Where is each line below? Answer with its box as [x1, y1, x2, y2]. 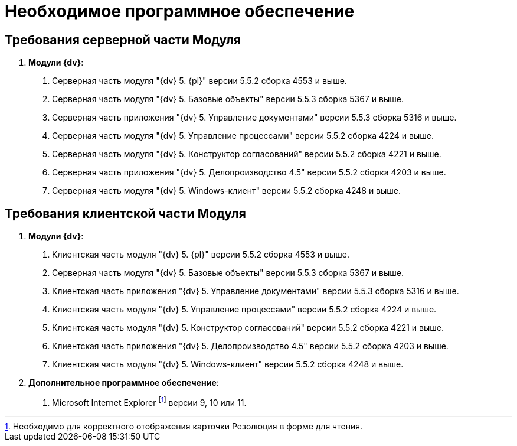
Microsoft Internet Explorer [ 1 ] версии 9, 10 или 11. [52, 396, 247, 408]
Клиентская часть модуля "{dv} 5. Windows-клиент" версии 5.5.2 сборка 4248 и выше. [52, 359, 404, 370]
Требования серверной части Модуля [5, 32, 241, 47]
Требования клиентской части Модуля [5, 206, 246, 221]
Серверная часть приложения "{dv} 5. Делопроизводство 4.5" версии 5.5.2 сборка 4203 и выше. [52, 167, 446, 178]
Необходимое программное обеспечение [5, 1, 355, 21]
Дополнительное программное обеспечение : [28, 377, 219, 388]
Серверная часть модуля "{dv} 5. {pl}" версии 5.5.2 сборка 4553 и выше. [52, 76, 347, 86]
